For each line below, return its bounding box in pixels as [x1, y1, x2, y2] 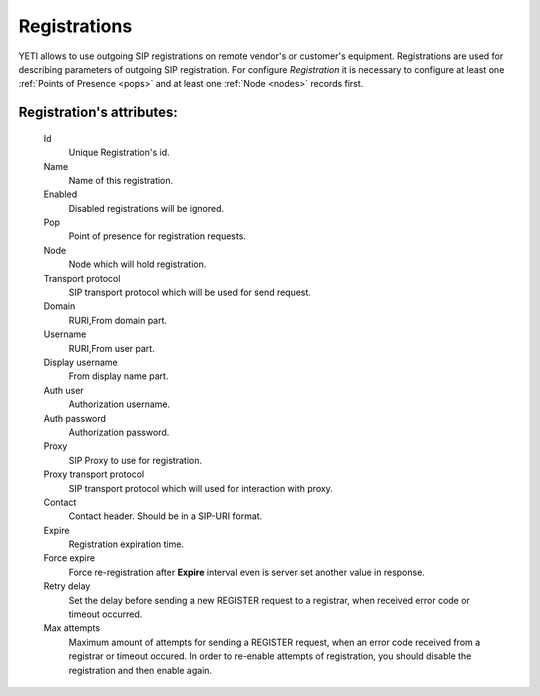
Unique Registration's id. [68, 146, 170, 159]
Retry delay [43, 580, 91, 592]
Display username [43, 356, 119, 368]
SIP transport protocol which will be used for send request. [68, 286, 312, 299]
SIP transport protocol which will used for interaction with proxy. [68, 482, 334, 494]
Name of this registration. [68, 174, 174, 186]
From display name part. [68, 370, 169, 382]
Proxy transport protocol [43, 468, 145, 480]
